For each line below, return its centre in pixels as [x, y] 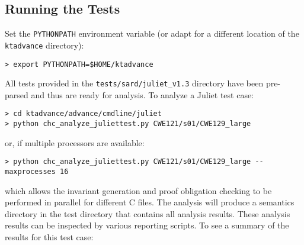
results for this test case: [49, 237]
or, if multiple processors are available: [75, 142]
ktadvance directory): [44, 45]
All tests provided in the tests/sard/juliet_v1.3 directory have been [134, 83]
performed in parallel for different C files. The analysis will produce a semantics [150, 202]
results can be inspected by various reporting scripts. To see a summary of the [147, 225]
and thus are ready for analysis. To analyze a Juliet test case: [143, 94]
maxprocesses [30, 171]
